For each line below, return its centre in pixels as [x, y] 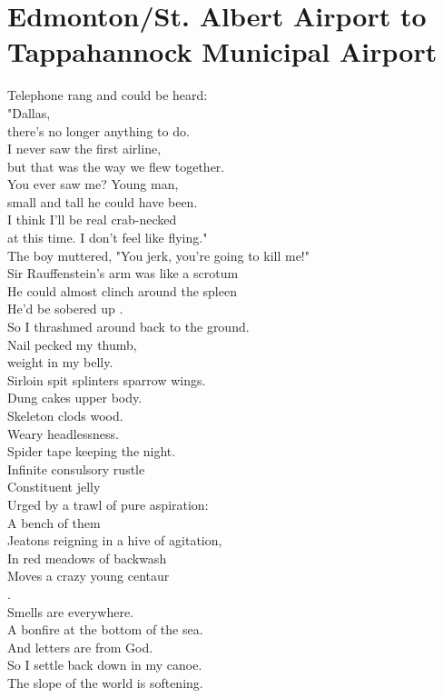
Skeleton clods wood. [65, 415]
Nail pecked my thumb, [72, 344]
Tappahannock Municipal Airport [222, 51]
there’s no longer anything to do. [98, 130]
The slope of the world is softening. [105, 682]
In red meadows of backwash [87, 558]
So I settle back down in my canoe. [105, 665]
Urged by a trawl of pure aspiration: [108, 504]
